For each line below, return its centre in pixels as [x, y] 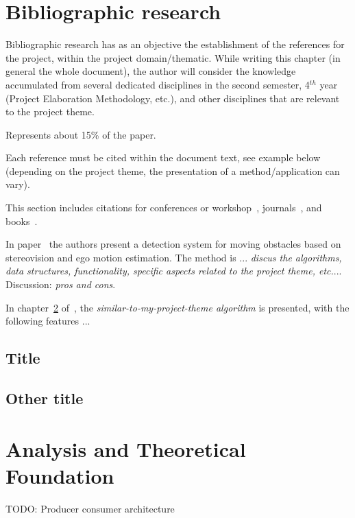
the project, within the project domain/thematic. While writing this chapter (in [173, 57]
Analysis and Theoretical [126, 448]
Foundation [60, 475]
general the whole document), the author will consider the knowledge [151, 71]
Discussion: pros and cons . [61, 284]
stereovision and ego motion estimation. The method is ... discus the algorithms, [174, 257]
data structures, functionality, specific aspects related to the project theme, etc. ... [174, 271]
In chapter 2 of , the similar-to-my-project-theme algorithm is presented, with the [177, 307]
